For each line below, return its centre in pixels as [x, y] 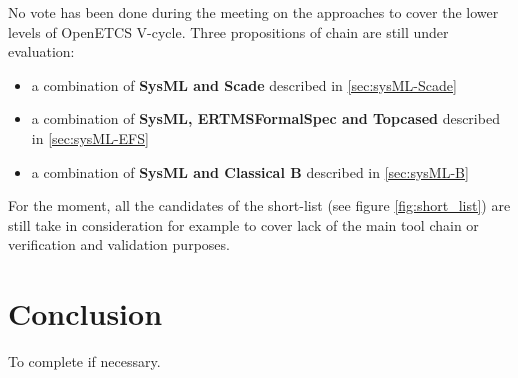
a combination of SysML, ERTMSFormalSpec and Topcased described [265, 118]
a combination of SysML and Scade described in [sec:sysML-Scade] [244, 84]
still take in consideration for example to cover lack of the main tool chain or [243, 224]
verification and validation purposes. [119, 244]
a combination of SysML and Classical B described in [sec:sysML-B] [250, 171]
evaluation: [41, 51]
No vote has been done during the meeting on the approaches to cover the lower [253, 12]
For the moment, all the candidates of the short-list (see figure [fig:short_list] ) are [259, 205]
